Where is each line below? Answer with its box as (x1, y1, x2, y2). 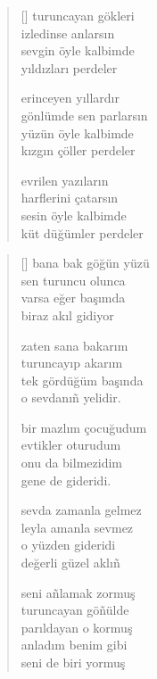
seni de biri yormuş (21, 653, 126, 671)
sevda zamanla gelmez (21, 501, 142, 519)
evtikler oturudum (21, 435, 121, 454)
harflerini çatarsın (21, 188, 119, 207)
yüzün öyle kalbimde (21, 123, 134, 142)
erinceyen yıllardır (21, 88, 120, 107)
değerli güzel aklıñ (21, 553, 120, 572)
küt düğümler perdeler (21, 223, 144, 242)
